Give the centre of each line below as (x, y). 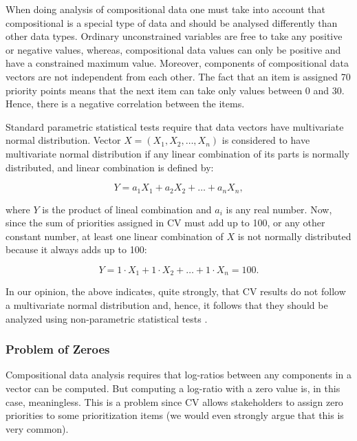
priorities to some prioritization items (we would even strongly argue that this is (175, 415)
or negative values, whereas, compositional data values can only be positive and (173, 49)
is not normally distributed (294, 236)
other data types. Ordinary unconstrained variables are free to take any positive (174, 36)
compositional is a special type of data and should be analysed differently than (172, 22)
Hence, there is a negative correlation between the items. (125, 104)
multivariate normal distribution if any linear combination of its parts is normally (177, 153)
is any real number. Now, (279, 209)
